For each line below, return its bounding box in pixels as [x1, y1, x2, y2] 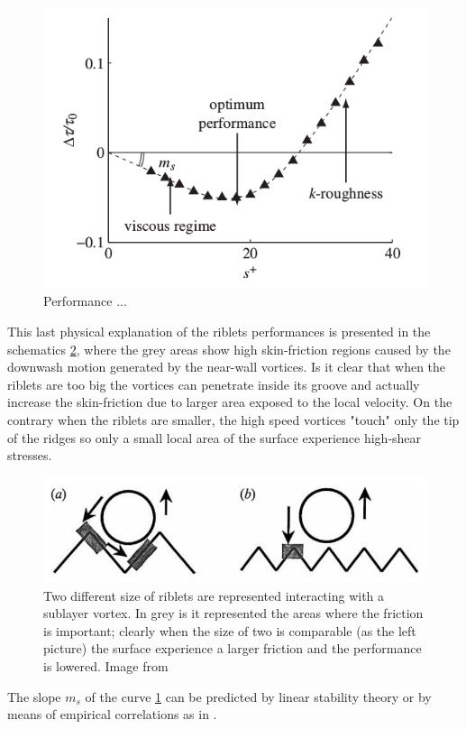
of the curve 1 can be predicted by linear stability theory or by [85, 687, 432, 706]
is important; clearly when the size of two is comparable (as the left [43, 621, 416, 640]
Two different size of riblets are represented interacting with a [43, 586, 385, 604]
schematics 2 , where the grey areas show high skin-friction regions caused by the [7, 339, 451, 358]
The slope [7, 687, 61, 706]
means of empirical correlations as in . [7, 705, 217, 724]
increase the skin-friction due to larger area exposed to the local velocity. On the [7, 392, 452, 411]
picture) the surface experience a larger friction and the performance [43, 639, 422, 658]
